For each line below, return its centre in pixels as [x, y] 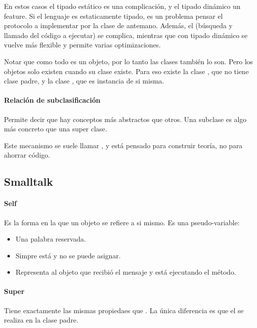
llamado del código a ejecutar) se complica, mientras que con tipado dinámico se [126, 35]
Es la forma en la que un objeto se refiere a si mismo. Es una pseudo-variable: [122, 222]
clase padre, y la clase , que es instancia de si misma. [84, 81]
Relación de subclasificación [52, 100]
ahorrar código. [27, 155]
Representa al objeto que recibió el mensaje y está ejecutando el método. [126, 272]
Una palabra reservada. [51, 239]
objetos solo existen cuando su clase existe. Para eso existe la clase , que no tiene [127, 71]
